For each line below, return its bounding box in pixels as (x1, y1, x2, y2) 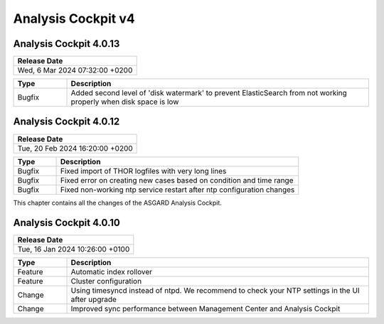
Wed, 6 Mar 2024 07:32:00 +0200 (17, 65, 133, 75)
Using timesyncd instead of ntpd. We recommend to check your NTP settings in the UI (70, 286, 360, 296)
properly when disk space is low (70, 97, 179, 107)
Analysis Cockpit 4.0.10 (13, 217, 120, 229)
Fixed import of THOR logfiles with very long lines (60, 166, 227, 175)
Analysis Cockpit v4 (13, 11, 135, 26)
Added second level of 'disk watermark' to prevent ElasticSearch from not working (70, 88, 348, 98)
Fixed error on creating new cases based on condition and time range (60, 175, 294, 185)
